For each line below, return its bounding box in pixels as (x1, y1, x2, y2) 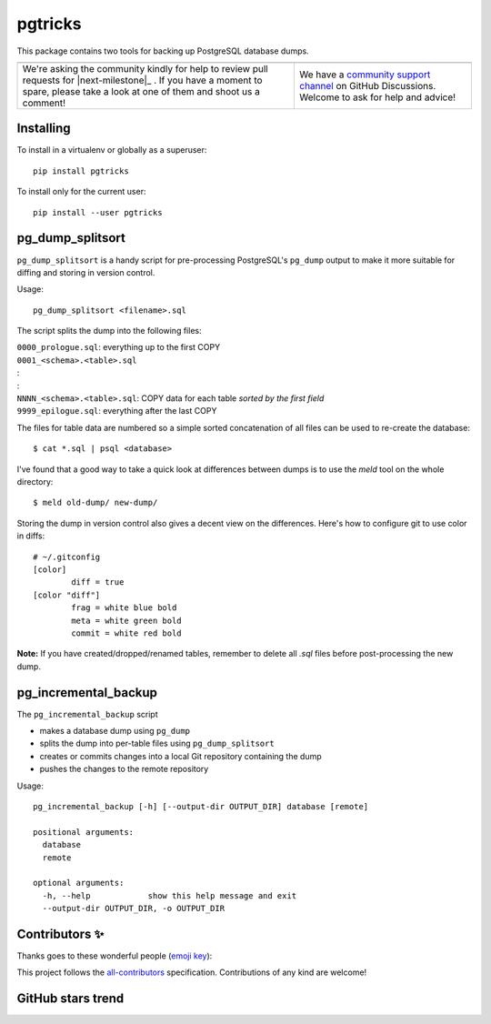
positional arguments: (33, 827, 135, 837)
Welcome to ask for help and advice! (299, 91, 456, 104)
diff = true (71, 577, 125, 587)
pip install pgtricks (33, 166, 129, 176)
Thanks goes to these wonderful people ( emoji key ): (16, 950, 213, 961)
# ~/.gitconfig (33, 551, 101, 562)
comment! (22, 96, 66, 109)
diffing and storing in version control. (16, 266, 155, 277)
